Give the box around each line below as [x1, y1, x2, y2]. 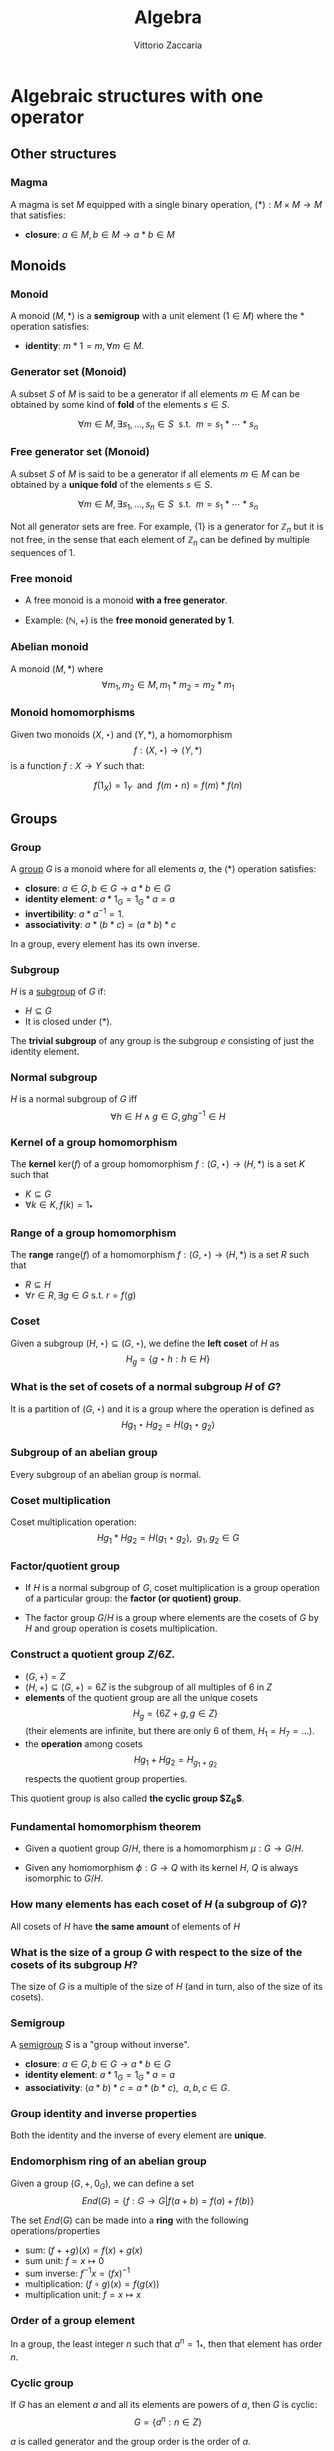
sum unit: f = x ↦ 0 [24, 2255, 105, 2267]
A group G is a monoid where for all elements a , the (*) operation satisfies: [10, 863, 317, 875]
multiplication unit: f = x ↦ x [24, 2289, 142, 2301]
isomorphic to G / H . [24, 1872, 104, 1885]
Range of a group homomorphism [10, 1226, 177, 1240]
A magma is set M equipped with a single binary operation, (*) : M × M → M [10, 198, 323, 210]
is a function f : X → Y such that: [10, 759, 145, 771]
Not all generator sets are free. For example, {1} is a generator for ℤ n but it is [10, 520, 324, 535]
